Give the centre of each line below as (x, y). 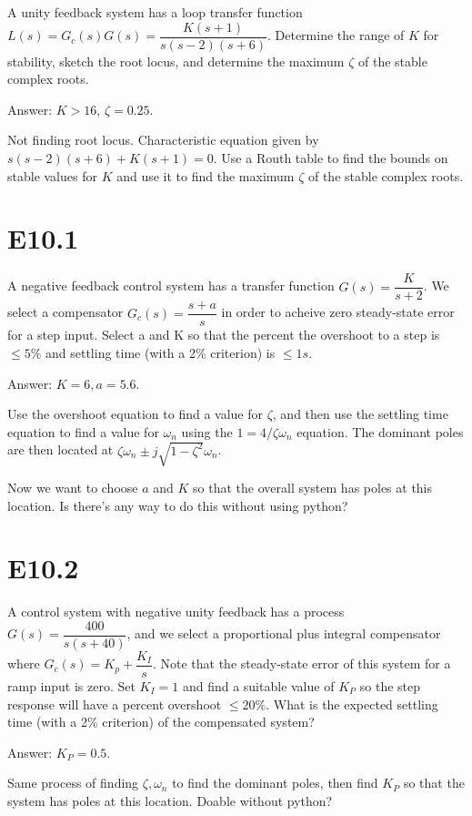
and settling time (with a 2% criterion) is (160, 353)
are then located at (60, 449)
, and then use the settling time (360, 414)
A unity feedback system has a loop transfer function (155, 12)
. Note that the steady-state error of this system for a (301, 663)
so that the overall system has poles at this (313, 487)
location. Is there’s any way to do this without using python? (178, 505)
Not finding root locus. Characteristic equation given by (163, 140)
